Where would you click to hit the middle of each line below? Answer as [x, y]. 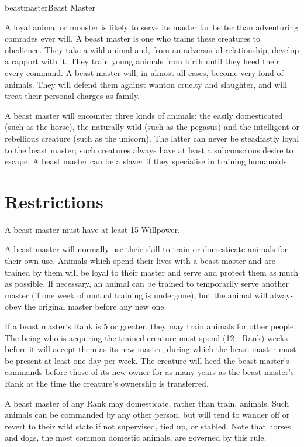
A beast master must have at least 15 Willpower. [92, 229]
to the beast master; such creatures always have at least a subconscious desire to [149, 149]
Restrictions [54, 201]
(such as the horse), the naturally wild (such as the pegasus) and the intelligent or [152, 127]
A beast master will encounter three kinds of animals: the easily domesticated [144, 115]
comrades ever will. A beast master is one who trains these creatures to [133, 38]
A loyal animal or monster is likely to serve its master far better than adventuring [152, 27]
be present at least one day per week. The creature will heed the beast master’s [147, 360]
